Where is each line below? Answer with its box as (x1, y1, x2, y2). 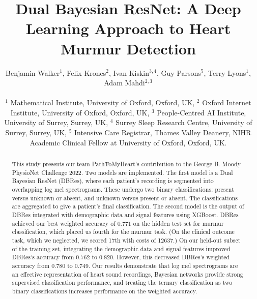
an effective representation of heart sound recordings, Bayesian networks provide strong (12, 270, 243, 278)
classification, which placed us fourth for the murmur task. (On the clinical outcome (12, 227, 235, 236)
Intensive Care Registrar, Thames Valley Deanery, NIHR (74, 127, 251, 138)
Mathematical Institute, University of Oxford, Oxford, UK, (10, 97, 195, 108)
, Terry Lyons (204, 67, 246, 78)
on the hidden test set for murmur (133, 219, 224, 227)
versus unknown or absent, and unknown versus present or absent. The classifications (12, 193, 238, 202)
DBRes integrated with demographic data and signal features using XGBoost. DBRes (12, 210, 239, 219)
